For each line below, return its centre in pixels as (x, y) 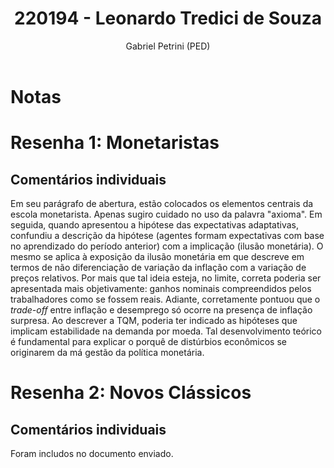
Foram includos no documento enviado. (92, 453)
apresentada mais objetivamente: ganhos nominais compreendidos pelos (161, 288)
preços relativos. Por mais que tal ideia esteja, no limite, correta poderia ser (166, 278)
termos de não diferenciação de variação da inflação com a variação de (158, 267)
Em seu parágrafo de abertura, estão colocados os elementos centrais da (162, 203)
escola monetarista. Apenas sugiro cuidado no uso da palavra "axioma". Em (166, 214)
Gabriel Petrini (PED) (168, 46)
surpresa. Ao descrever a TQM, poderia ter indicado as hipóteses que (154, 320)
